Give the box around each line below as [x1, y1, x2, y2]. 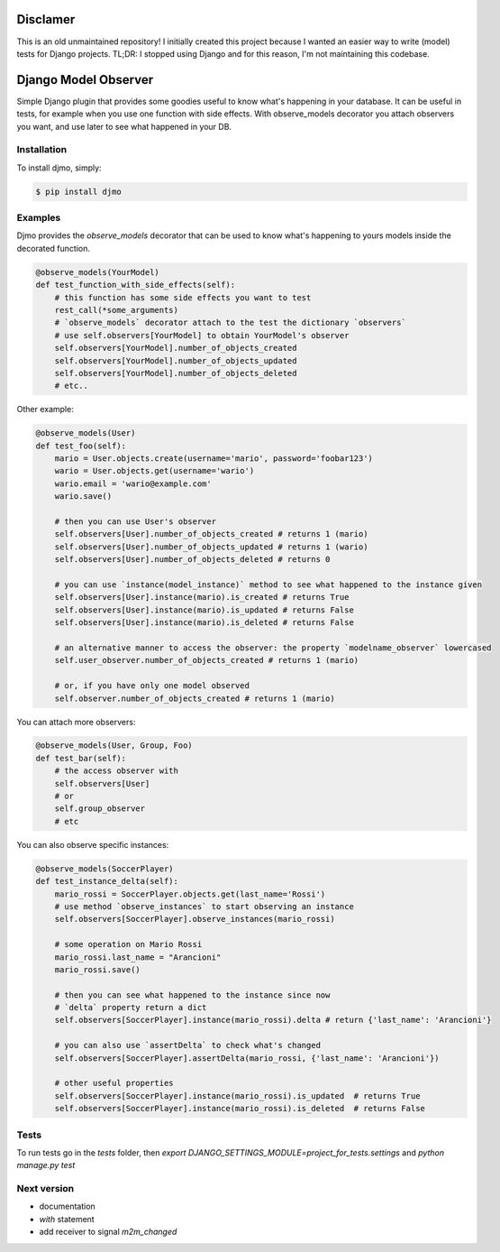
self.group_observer [54, 804, 146, 814]
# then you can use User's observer [54, 517, 216, 527]
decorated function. [16, 243, 90, 253]
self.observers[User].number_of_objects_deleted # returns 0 [54, 555, 331, 565]
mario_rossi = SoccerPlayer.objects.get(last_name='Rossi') [54, 888, 326, 899]
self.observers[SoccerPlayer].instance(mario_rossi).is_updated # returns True [54, 1091, 421, 1100]
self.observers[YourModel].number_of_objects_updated [54, 355, 297, 365]
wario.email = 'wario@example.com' [54, 478, 212, 489]
